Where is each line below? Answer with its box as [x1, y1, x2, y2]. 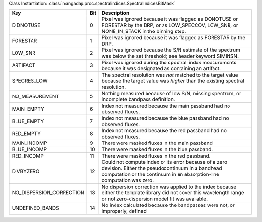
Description [101, 10, 130, 16]
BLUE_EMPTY [12, 118, 44, 125]
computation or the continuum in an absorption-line [101, 171, 219, 178]
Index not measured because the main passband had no [101, 102, 230, 109]
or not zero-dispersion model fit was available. [101, 195, 208, 202]
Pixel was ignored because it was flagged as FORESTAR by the [101, 34, 246, 41]
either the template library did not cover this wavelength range [101, 190, 245, 196]
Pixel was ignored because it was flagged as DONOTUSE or [101, 16, 238, 23]
